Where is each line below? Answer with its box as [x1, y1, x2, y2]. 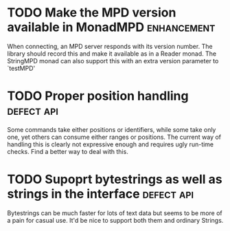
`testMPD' [7, 64, 36, 72]
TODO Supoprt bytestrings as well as [7, 172, 222, 187]
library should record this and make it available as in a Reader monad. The [7, 49, 217, 58]
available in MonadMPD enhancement [7, 19, 216, 35]
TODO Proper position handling [7, 88, 189, 104]
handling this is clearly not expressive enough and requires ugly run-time [7, 140, 214, 148]
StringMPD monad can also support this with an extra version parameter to [7, 56, 219, 65]
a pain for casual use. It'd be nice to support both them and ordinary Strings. [7, 216, 224, 224]
